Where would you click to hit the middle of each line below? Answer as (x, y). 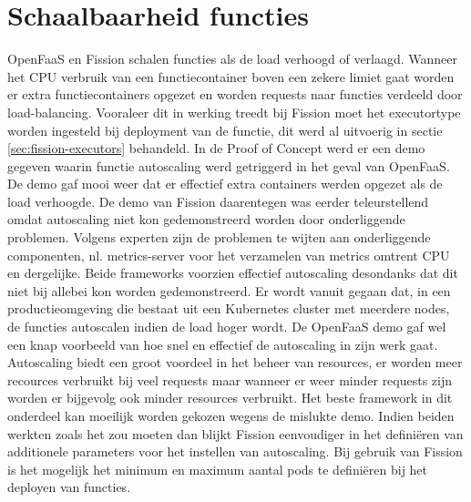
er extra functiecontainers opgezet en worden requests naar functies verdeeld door (235, 94)
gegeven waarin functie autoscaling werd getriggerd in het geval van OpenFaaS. (229, 165)
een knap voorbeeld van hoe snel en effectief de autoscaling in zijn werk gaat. (223, 344)
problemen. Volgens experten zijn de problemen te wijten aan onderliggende (219, 237)
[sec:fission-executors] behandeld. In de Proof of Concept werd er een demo (216, 148)
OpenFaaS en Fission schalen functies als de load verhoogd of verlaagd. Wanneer (233, 59)
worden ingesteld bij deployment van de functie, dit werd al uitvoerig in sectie (225, 130)
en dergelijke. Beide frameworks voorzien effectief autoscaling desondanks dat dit (233, 273)
